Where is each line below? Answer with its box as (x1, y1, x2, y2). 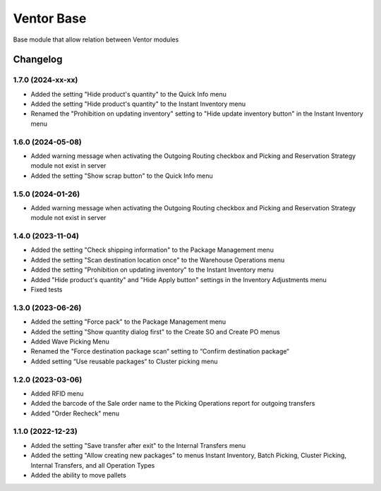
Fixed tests (30, 286, 63, 294)
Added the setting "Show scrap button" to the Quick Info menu (30, 171, 213, 180)
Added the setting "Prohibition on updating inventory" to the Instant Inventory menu (30, 265, 274, 274)
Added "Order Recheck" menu (30, 409, 120, 418)
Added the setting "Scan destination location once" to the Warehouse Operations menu (30, 255, 285, 264)
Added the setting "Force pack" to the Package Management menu (30, 317, 226, 326)
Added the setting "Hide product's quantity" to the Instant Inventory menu (30, 99, 246, 109)
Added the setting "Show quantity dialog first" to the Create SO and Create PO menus (30, 327, 280, 336)
